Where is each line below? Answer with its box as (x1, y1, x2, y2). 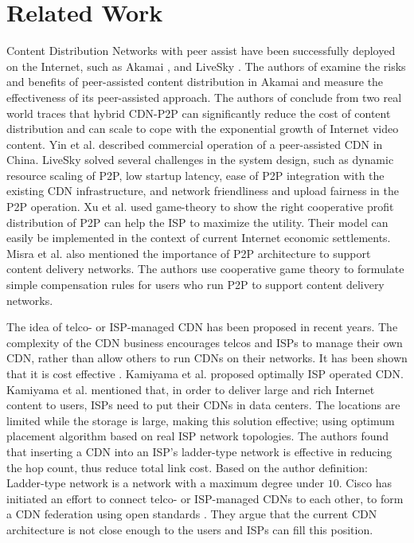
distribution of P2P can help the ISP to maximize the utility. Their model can (6, 213, 389, 230)
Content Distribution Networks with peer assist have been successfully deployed (6, 42, 396, 59)
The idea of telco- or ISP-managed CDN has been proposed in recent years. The (6, 318, 398, 335)
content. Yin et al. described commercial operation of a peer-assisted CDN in (6, 135, 383, 152)
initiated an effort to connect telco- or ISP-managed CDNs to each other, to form (6, 490, 404, 506)
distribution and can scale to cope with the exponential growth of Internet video (6, 120, 399, 137)
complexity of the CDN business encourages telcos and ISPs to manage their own (6, 334, 403, 350)
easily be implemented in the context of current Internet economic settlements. (6, 229, 391, 246)
